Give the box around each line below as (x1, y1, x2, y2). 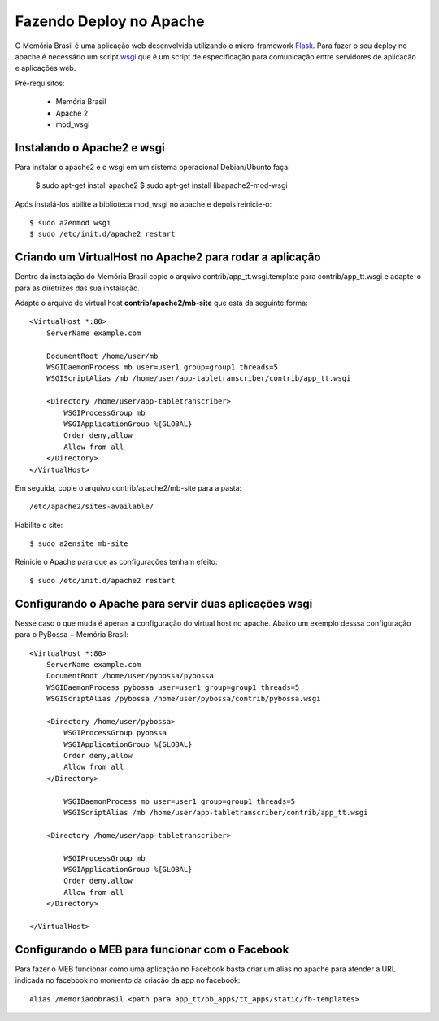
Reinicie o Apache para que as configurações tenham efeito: (15, 557, 218, 567)
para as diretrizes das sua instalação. (15, 283, 140, 293)
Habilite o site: (15, 520, 63, 530)
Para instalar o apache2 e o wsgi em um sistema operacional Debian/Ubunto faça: (15, 162, 290, 172)
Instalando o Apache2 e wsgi (15, 141, 166, 155)
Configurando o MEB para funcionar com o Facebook (15, 942, 289, 956)
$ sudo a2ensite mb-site (29, 539, 128, 548)
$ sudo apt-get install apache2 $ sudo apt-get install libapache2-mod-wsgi (35, 181, 288, 190)
